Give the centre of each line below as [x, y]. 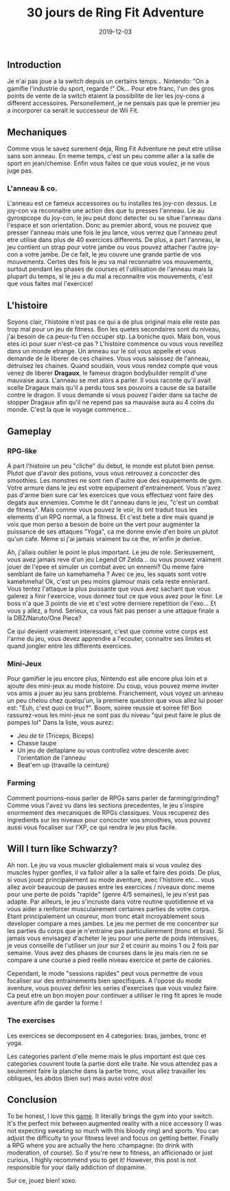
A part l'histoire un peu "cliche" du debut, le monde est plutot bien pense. [111, 466]
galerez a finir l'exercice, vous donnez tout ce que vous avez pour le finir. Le [115, 595]
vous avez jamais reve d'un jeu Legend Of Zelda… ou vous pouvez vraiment [114, 559]
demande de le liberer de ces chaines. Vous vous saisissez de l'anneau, [109, 358]
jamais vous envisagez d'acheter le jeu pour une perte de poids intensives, [113, 938]
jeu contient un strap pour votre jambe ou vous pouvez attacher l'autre [107, 247]
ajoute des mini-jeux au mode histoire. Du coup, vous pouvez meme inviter [113, 686]
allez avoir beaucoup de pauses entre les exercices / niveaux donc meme [111, 887]
